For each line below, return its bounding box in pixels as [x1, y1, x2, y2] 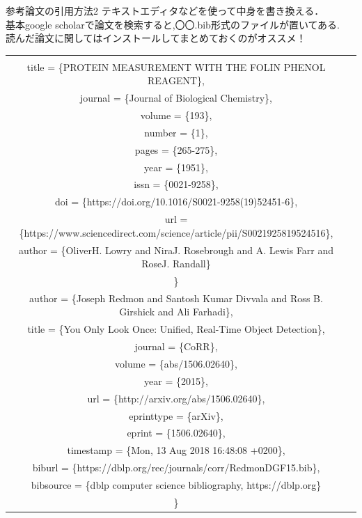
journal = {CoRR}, [134, 339, 218, 354]
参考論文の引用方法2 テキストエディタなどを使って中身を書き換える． [6, 3, 324, 17]
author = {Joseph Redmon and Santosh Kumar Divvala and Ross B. [29, 290, 323, 305]
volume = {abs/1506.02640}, [115, 356, 237, 370]
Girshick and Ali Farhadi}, [119, 304, 233, 319]
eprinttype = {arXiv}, [129, 408, 223, 423]
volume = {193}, [140, 108, 212, 123]
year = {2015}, [144, 373, 208, 388]
